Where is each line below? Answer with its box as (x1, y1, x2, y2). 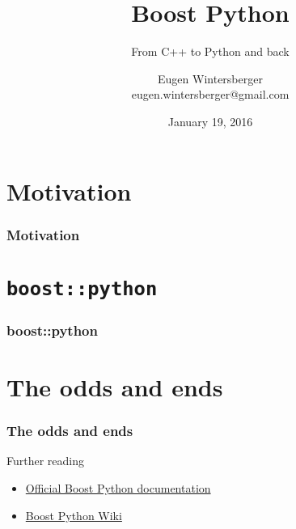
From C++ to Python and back (131, 43, 290, 60)
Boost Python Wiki (25, 506, 122, 523)
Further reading (6, 452, 85, 469)
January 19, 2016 (167, 112, 253, 129)
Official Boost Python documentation (25, 480, 211, 497)
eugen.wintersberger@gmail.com (131, 86, 290, 103)
